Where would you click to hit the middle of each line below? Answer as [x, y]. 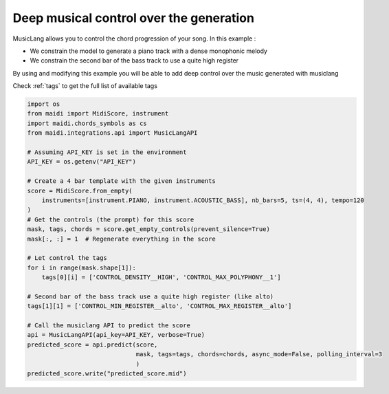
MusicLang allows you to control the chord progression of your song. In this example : [134, 39]
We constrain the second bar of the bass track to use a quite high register [134, 61]
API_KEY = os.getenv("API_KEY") [82, 162]
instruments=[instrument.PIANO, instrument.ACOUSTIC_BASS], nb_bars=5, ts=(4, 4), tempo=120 [203, 200]
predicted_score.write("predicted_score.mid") [107, 374]
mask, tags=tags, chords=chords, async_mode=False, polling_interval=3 [259, 354]
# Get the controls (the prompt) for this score [111, 219]
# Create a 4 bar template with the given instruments [121, 181]
